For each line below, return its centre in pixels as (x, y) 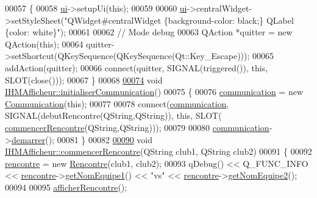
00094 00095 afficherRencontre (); (66, 187)
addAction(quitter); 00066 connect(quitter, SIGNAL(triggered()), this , (137, 67)
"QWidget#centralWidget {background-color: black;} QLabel (179, 20)
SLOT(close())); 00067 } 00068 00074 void (84, 80)
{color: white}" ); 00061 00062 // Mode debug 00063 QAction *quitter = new (149, 32)
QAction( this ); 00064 (44, 44)
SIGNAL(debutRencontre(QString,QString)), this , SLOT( (113, 115)
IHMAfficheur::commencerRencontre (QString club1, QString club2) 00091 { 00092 (158, 151)
